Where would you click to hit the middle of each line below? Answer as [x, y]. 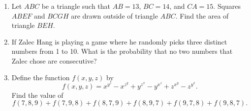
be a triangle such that [76, 6]
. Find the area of [202, 15]
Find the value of [37, 95]
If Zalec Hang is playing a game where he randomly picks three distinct [119, 41]
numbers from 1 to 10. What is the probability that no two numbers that [122, 51]
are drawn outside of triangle [114, 15]
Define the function [41, 77]
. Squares [227, 6]
